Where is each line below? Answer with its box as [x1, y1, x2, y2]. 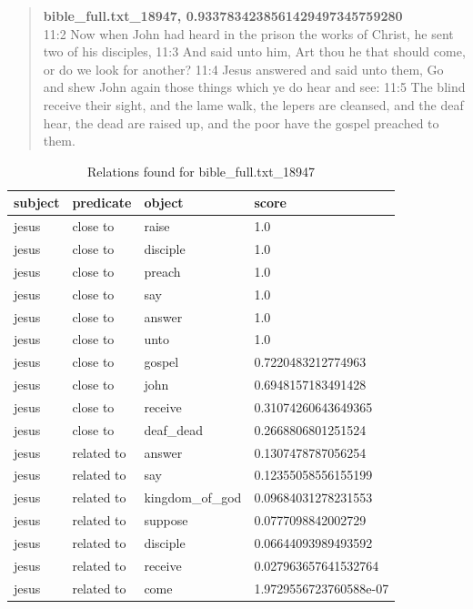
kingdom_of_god [144, 488, 242, 507]
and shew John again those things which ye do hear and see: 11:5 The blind [43, 77, 466, 96]
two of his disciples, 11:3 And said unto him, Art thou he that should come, [43, 42, 466, 61]
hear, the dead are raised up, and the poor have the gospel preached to [43, 113, 439, 132]
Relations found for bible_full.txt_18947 [87, 161, 316, 180]
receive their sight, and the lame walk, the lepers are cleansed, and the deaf [43, 95, 464, 114]
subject [14, 193, 60, 212]
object [144, 193, 184, 212]
